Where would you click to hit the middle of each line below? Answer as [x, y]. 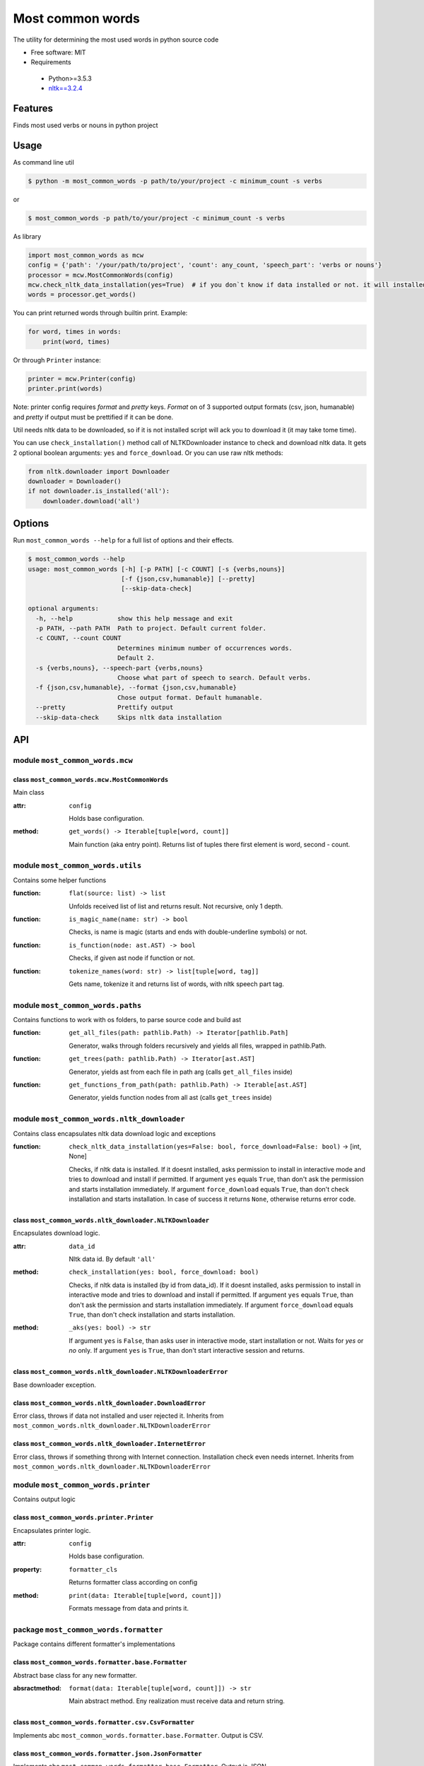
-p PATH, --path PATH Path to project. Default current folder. [151, 628]
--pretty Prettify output [105, 707]
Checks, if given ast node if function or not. [132, 958]
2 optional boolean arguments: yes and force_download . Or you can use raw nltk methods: [148, 453]
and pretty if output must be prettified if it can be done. [93, 417]
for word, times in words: [75, 332]
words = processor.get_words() [82, 295]
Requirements [51, 62]
